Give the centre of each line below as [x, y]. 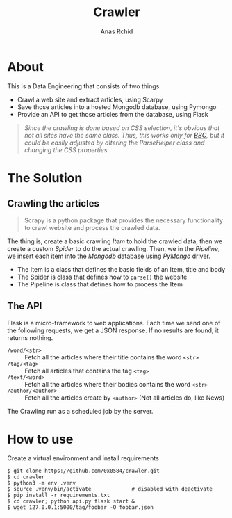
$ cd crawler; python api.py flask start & [71, 501]
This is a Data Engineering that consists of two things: [84, 86]
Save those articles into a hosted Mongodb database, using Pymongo [117, 107]
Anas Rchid [117, 31]
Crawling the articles [53, 203]
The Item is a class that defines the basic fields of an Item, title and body [121, 269]
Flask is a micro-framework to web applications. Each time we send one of [114, 323]
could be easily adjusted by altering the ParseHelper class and [114, 143]
